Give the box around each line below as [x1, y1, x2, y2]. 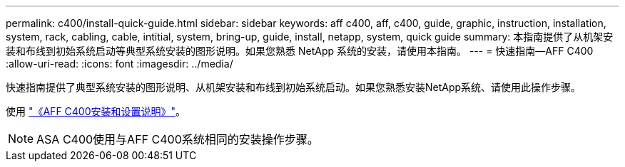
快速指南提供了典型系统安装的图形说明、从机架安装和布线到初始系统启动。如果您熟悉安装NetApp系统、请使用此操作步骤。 [6, 81, 581, 93]
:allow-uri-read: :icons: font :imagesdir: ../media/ [6, 58, 233, 70]
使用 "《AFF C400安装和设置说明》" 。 [6, 105, 186, 117]
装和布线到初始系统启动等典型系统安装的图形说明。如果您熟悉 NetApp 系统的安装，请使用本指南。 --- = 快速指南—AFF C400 [6, 45, 594, 57]
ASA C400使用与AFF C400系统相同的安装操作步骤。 [36, 132, 319, 146]
